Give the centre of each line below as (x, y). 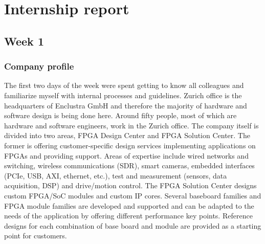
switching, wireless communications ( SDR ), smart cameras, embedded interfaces (129, 165)
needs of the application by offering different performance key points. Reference (128, 216)
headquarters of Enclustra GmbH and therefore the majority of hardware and (126, 105)
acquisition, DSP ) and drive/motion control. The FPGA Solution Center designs (130, 185)
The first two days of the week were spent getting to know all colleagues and (124, 85)
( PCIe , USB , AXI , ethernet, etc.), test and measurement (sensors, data (116, 175)
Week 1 (24, 41)
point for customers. (36, 236)
